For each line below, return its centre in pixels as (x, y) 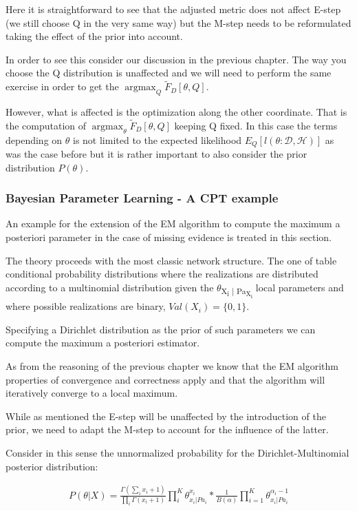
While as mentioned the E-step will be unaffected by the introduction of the (166, 416)
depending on (34, 139)
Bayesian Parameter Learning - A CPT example (142, 198)
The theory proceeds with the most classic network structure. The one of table (171, 260)
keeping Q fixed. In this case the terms (256, 125)
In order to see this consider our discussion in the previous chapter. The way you (176, 59)
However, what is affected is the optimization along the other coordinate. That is (176, 111)
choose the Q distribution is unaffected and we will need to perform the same (169, 73)
